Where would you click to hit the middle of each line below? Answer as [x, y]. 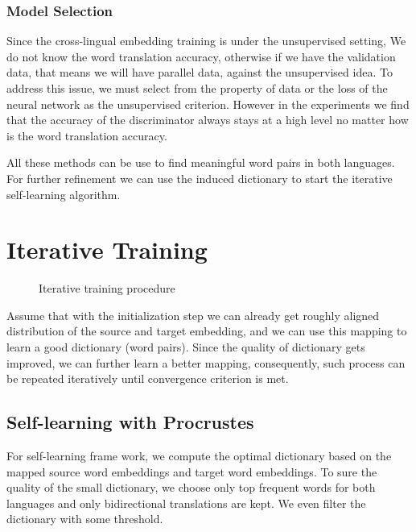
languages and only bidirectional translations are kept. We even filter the [186, 503]
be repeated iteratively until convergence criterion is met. [148, 378]
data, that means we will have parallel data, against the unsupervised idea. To [200, 72]
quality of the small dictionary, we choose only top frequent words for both [191, 487]
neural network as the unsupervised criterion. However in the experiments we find [208, 104]
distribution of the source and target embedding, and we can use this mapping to [207, 331]
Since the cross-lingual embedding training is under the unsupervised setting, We [206, 41]
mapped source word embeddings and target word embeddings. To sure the [192, 471]
